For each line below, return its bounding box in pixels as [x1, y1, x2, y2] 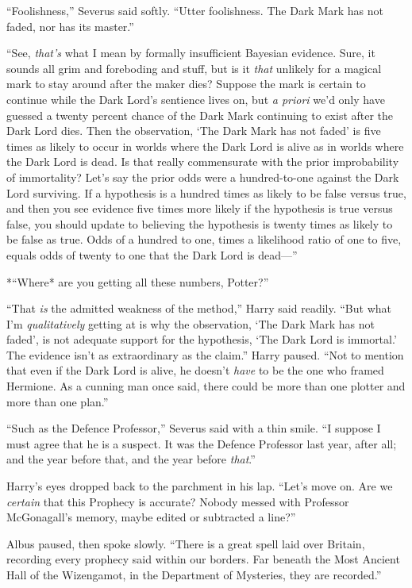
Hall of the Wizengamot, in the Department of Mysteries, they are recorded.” [6, 567, 382, 582]
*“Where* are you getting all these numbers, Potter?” [6, 273, 269, 290]
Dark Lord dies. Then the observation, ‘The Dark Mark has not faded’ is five [6, 122, 381, 139]
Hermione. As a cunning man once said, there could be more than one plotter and [6, 378, 406, 394]
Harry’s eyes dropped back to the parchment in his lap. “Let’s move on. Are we [6, 478, 393, 494]
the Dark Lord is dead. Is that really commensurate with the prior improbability [6, 153, 399, 170]
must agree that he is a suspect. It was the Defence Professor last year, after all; [6, 435, 397, 452]
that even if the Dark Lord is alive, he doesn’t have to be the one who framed [6, 362, 384, 379]
